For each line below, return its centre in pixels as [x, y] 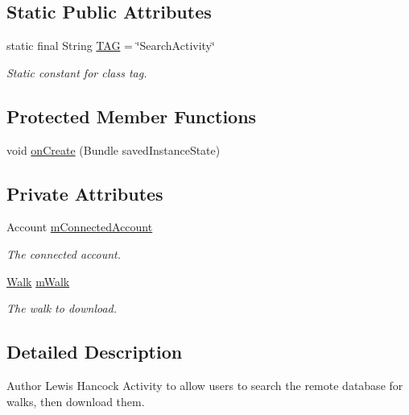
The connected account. [64, 253]
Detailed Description [95, 352]
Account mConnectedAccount [80, 227]
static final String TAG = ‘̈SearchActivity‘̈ [111, 46]
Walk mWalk [38, 281]
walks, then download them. [76, 401]
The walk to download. [62, 308]
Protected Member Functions [132, 116]
